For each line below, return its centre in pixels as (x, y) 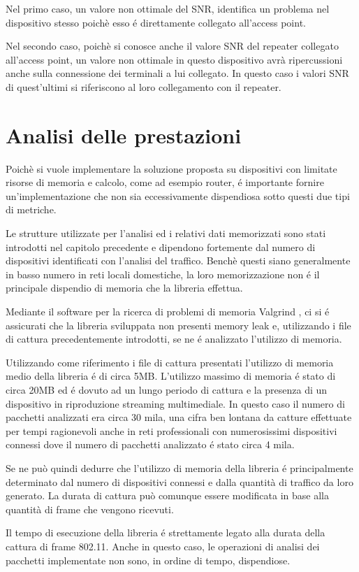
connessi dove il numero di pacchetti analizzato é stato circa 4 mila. (150, 444)
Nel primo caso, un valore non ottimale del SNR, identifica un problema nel (168, 8)
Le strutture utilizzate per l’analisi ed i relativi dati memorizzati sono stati (166, 233)
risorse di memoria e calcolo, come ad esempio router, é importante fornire (165, 182)
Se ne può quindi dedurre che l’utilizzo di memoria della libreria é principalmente (179, 467)
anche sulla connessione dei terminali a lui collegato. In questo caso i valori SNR (177, 73)
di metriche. (31, 209)
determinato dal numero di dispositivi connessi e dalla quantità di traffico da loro (179, 481)
